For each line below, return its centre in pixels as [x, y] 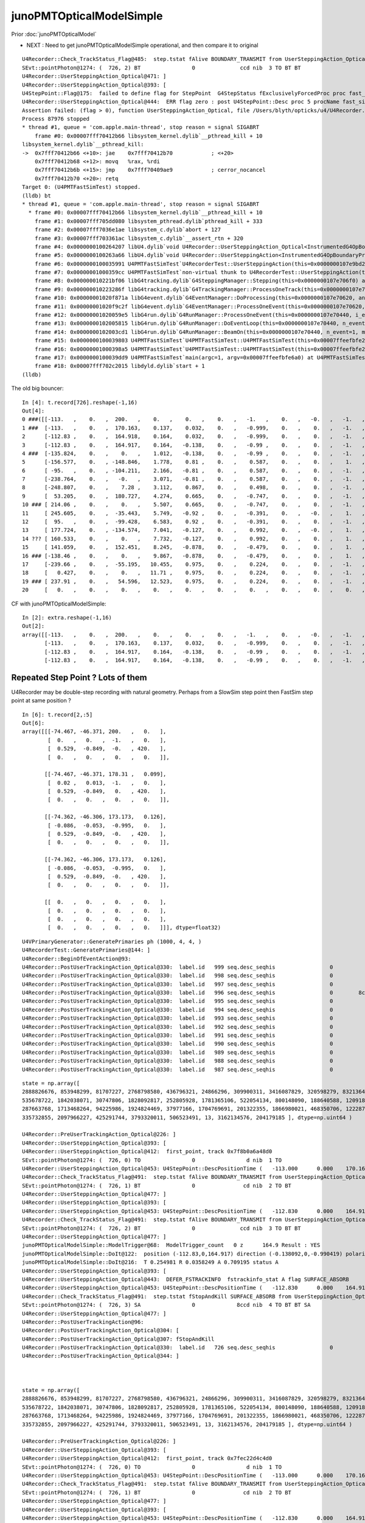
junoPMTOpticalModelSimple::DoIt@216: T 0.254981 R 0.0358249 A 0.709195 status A [151, 1262]
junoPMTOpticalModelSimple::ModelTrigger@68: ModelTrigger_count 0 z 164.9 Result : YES [171, 1245]
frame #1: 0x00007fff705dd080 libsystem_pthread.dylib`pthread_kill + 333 [148, 221]
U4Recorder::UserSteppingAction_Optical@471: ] [94, 76]
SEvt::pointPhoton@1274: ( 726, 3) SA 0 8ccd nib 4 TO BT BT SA [166, 1305]
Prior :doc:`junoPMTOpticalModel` [54, 34]
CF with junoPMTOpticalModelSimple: [59, 604]
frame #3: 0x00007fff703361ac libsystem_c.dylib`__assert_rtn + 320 [139, 238]
